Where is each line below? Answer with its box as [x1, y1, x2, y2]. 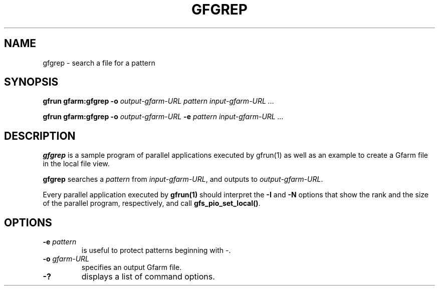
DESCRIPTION [4, 129, 76, 142]
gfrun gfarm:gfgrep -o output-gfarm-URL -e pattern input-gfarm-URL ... [43, 112, 284, 121]
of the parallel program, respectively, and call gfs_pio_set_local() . [43, 199, 261, 208]
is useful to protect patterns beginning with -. [81, 246, 231, 255]
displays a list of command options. [81, 271, 215, 282]
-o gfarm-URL [43, 254, 90, 263]
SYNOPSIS [4, 76, 59, 89]
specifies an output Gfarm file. [81, 263, 182, 272]
